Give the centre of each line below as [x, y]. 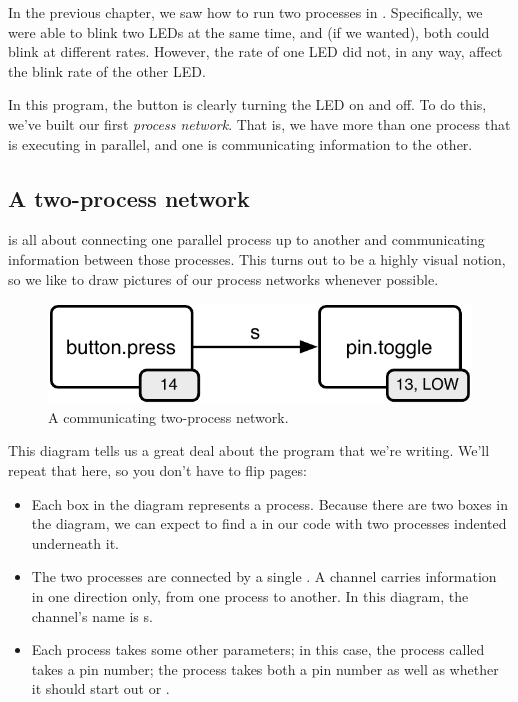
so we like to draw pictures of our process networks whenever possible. [223, 278]
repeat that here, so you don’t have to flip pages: [157, 470]
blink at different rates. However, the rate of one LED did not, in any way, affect [255, 51]
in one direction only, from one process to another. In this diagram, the [250, 595]
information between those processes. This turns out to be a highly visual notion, [257, 258]
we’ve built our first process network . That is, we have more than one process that [259, 123]
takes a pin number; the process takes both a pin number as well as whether [265, 668]
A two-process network [129, 197]
